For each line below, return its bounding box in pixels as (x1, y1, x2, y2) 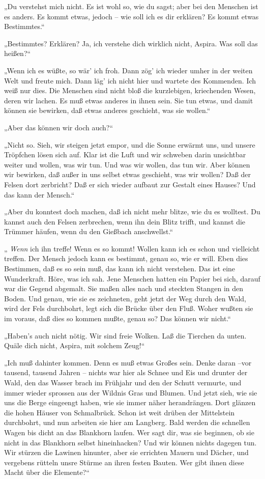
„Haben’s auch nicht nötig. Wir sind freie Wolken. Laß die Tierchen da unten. (4, 330, 247, 341)
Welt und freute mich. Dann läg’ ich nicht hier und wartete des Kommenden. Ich (4, 75, 256, 86)
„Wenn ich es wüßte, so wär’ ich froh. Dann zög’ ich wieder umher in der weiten (4, 65, 253, 75)
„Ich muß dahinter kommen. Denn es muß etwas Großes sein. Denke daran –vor (4, 357, 252, 368)
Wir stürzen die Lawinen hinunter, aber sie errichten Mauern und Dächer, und (4, 447, 249, 458)
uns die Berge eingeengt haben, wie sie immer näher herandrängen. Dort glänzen (4, 397, 256, 408)
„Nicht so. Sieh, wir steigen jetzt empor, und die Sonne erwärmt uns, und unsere (4, 139, 255, 150)
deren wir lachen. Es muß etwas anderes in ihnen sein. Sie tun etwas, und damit (4, 95, 253, 105)
